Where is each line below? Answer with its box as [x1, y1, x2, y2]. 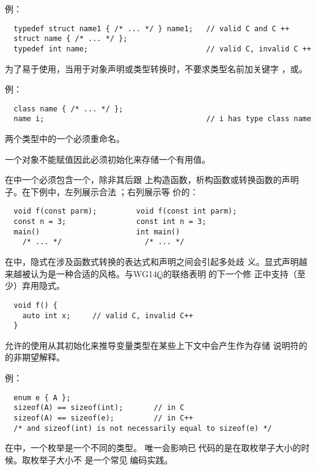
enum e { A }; [13, 393, 71, 402]
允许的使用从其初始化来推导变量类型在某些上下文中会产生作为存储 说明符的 [5, 338, 307, 351]
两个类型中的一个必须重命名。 [5, 132, 125, 145]
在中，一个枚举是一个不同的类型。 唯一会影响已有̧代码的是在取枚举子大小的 [5, 441, 301, 454]
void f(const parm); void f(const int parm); [13, 207, 237, 216]
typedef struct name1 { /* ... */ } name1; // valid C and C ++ [13, 24, 290, 33]
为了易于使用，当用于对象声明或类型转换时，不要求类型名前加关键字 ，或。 [5, 62, 307, 75]
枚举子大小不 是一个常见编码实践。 [30, 453, 173, 466]
